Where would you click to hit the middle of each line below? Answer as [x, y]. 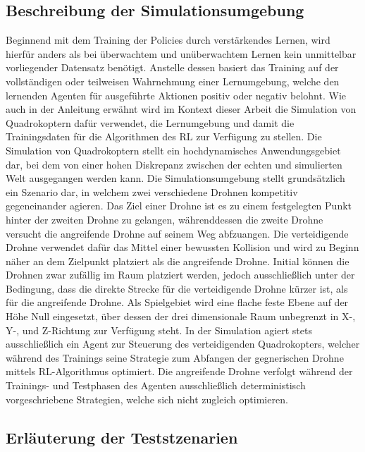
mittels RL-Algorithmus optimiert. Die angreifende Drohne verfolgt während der [179, 371]
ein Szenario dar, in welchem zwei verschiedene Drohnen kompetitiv [152, 191]
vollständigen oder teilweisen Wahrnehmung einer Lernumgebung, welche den [173, 81]
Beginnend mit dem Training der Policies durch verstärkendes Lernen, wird [168, 40]
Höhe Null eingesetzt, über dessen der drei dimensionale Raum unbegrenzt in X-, [181, 316]
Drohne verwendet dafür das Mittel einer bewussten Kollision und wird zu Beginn [182, 247]
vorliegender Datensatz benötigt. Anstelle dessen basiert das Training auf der [172, 67]
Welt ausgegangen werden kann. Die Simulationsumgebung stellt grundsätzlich [175, 178]
